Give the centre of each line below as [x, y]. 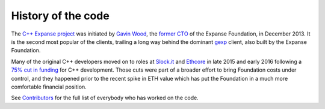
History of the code [60, 16]
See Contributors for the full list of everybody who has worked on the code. [105, 98]
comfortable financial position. [49, 87]
